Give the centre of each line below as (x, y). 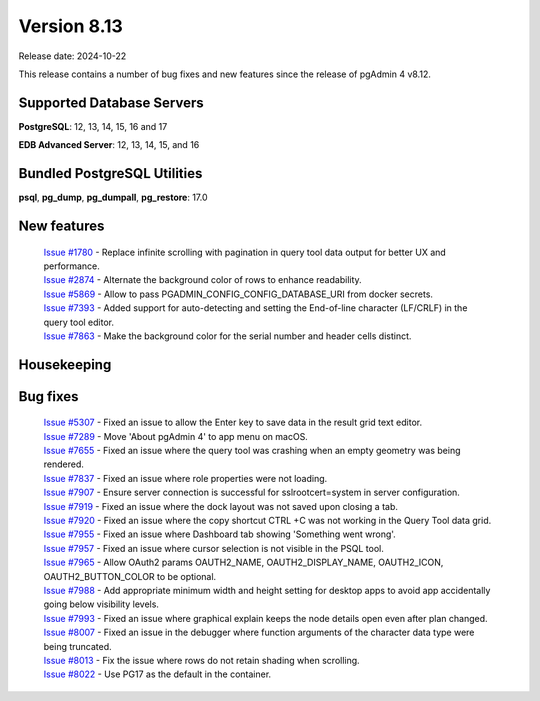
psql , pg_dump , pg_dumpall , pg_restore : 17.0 (113, 197)
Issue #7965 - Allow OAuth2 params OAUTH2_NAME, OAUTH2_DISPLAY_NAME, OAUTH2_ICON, (243, 562)
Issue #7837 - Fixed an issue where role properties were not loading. (185, 478)
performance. (71, 266)
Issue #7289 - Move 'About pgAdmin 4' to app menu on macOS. (176, 436)
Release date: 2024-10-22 (72, 56)
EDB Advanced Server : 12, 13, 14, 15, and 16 (109, 145)
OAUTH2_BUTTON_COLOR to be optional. (130, 576)
